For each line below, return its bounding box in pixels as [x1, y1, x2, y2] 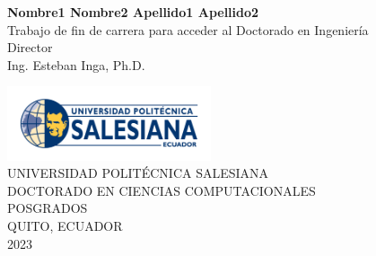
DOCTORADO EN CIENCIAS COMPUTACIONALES [7, 181, 316, 199]
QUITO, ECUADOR [7, 216, 123, 234]
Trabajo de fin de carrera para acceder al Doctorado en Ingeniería [7, 20, 369, 39]
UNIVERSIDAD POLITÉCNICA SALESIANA [7, 163, 269, 182]
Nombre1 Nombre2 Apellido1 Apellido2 [7, 3, 259, 21]
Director [7, 38, 53, 57]
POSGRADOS [7, 199, 88, 217]
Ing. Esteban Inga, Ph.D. [7, 55, 145, 74]
